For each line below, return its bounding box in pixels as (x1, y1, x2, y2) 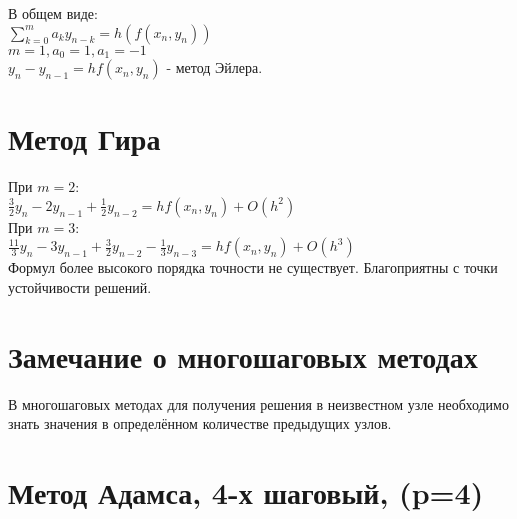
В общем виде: (8, 3, 98, 23)
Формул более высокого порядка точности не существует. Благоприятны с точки (8, 257, 498, 278)
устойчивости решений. (8, 276, 152, 297)
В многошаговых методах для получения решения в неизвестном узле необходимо (8, 393, 509, 414)
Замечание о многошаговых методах (8, 335, 478, 376)
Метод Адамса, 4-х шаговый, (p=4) (8, 472, 484, 513)
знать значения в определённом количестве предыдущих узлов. (8, 413, 392, 434)
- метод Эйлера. (166, 57, 263, 78)
